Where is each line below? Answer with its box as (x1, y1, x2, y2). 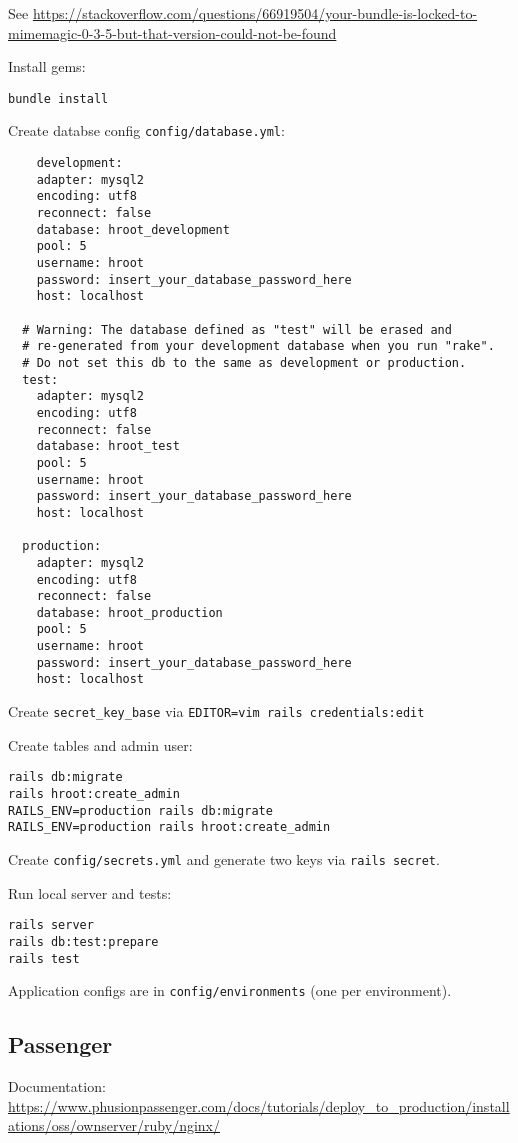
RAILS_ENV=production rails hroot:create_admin (8, 820, 331, 835)
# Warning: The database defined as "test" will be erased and (22, 322, 452, 337)
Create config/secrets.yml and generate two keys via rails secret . (8, 848, 440, 869)
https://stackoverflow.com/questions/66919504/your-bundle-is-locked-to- (32, 3, 478, 23)
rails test (8, 951, 80, 966)
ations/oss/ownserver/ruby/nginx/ (8, 1115, 221, 1136)
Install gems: (8, 56, 86, 77)
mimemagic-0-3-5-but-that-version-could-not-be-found (8, 22, 337, 43)
